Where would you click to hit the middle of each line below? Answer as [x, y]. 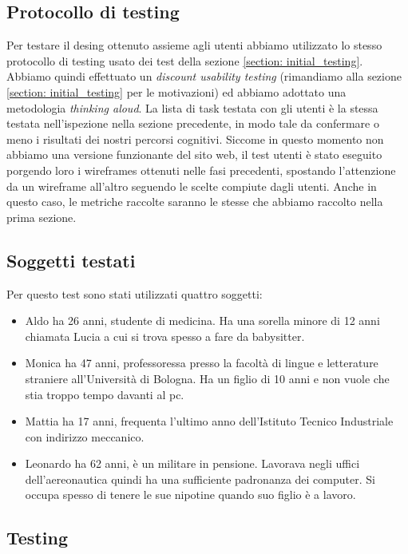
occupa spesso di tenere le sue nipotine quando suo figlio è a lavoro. [190, 495]
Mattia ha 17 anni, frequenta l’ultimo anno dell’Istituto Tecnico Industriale [209, 421]
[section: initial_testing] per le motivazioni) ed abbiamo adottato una [176, 91]
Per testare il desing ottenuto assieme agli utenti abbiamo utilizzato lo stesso [194, 45]
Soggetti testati [71, 260]
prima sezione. [42, 217]
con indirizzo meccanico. [85, 436]
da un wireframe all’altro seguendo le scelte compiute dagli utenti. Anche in [192, 186]
